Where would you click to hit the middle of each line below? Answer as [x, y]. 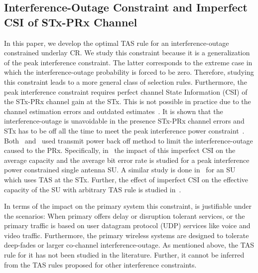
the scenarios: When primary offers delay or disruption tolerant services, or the [125, 215]
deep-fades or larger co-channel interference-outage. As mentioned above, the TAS [129, 245]
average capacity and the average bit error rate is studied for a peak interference [127, 160]
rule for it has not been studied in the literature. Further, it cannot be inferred [124, 255]
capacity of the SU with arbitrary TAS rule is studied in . [93, 189]
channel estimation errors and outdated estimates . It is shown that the [114, 111]
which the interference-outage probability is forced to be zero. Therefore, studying [129, 72]
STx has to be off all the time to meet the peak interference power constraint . [124, 130]
